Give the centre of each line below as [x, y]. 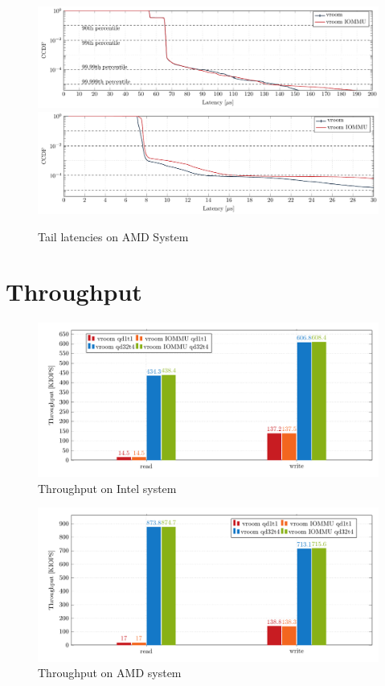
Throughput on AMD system [110, 673]
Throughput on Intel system [107, 488]
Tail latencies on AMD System [113, 236]
